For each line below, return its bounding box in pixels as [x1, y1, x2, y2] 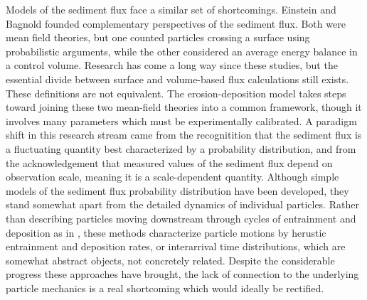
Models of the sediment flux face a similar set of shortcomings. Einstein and [6, 2, 336, 16]
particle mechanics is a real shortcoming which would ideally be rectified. [6, 280, 324, 295]
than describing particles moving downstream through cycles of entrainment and [6, 210, 356, 225]
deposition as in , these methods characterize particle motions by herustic [6, 225, 326, 240]
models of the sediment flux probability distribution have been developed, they [6, 183, 349, 198]
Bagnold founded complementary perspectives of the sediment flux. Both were [6, 16, 346, 31]
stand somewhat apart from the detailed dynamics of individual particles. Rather [6, 197, 359, 212]
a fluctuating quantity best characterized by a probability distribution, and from [6, 141, 356, 156]
